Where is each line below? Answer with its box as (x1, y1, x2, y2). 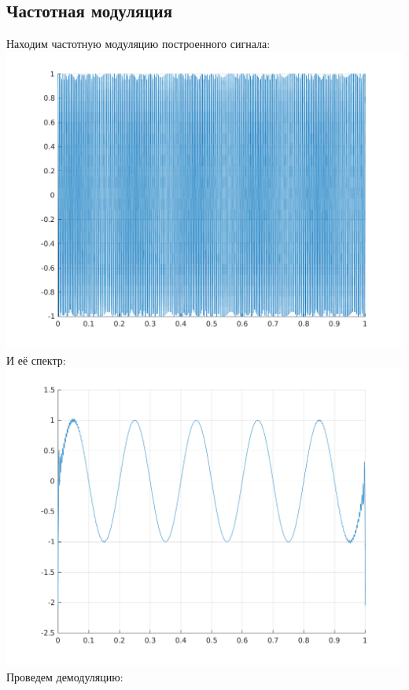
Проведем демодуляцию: (6, 668, 123, 684)
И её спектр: (6, 351, 66, 368)
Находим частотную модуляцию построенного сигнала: (6, 35, 271, 52)
